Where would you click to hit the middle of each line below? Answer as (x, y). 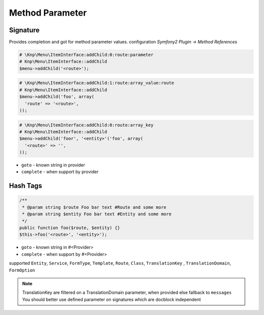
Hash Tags (26, 186)
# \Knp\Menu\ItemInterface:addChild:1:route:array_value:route (97, 83)
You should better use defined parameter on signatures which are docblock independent (112, 299)
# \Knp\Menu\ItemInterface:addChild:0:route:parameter (86, 55)
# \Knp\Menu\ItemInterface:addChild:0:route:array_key (86, 125)
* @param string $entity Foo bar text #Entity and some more (97, 214)
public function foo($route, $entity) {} (70, 228)
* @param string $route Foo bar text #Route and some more (94, 207)
